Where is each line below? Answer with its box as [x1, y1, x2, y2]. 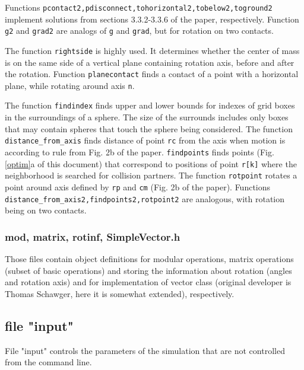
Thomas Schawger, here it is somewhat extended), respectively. [5, 287, 235, 299]
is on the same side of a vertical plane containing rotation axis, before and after [5, 56, 294, 68]
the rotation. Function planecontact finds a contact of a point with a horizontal [5, 68, 299, 80]
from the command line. [5, 356, 92, 368]
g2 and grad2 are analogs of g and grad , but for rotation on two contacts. [5, 24, 274, 37]
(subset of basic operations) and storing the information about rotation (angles [5, 264, 292, 276]
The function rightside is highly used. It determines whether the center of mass [5, 44, 300, 56]
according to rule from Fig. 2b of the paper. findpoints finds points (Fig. [5, 145, 274, 158]
